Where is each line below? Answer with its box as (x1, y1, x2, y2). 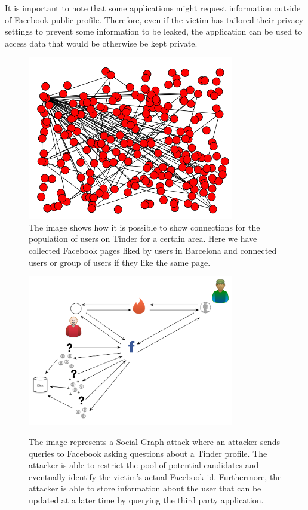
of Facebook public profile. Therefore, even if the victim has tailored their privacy (5, 13, 304, 26)
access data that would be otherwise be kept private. (5, 36, 198, 49)
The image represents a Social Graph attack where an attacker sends (29, 435, 280, 447)
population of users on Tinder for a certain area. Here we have (29, 232, 257, 245)
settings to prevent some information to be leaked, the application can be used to (5, 25, 303, 38)
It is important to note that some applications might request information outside (5, 2, 301, 14)
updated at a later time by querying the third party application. (29, 493, 264, 506)
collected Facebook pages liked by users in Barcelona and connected (29, 244, 277, 256)
